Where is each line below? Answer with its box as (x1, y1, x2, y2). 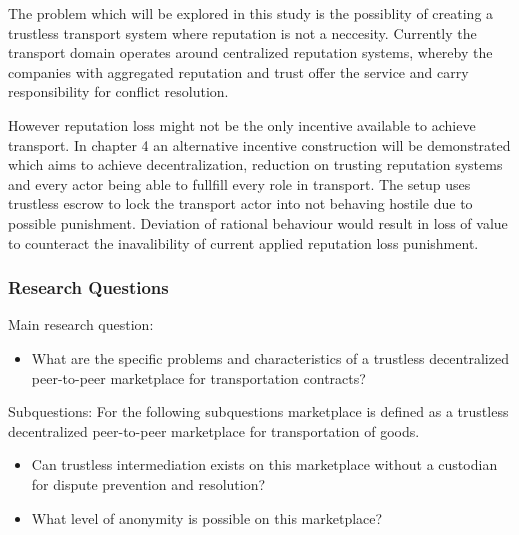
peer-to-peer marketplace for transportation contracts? (31, 367, 366, 388)
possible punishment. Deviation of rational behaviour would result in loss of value (8, 212, 508, 233)
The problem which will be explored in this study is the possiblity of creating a (8, 3, 494, 23)
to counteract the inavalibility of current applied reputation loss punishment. (8, 232, 479, 253)
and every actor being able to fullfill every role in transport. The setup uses (8, 173, 471, 194)
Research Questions (8, 275, 169, 300)
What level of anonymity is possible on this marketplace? (31, 507, 383, 528)
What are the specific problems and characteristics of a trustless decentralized (31, 347, 509, 368)
